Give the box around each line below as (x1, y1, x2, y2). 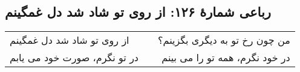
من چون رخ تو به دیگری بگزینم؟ (157, 33, 290, 47)
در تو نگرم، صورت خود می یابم (10, 50, 139, 65)
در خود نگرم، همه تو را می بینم (161, 50, 290, 65)
